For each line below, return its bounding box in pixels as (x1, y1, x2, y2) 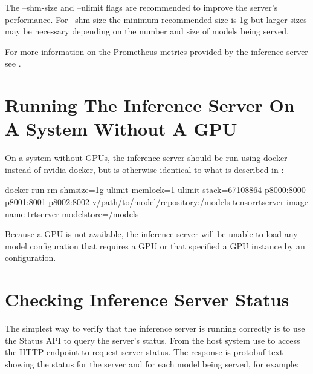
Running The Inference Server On (5, 93, 295, 117)
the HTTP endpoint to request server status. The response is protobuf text (5, 346, 283, 358)
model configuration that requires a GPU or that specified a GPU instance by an (5, 239, 305, 252)
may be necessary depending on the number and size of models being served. (5, 25, 289, 38)
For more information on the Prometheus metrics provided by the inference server (5, 45, 308, 57)
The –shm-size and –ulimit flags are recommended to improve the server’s (5, 1, 278, 13)
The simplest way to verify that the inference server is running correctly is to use (5, 322, 305, 335)
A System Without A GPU (5, 116, 237, 141)
